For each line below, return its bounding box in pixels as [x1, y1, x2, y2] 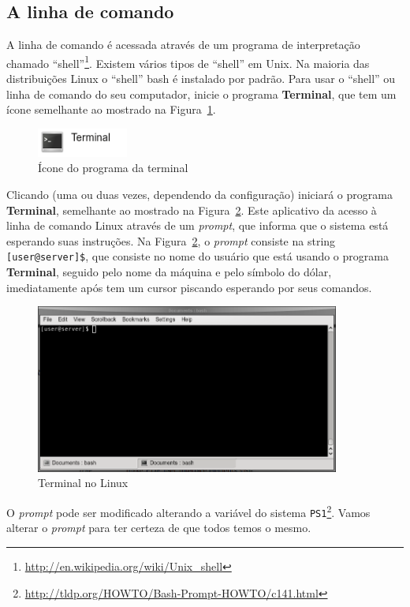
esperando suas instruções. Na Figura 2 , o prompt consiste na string [6, 232, 336, 249]
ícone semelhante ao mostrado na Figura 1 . [6, 101, 216, 118]
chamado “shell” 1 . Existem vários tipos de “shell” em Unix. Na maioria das [6, 52, 370, 71]
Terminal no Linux [38, 474, 129, 491]
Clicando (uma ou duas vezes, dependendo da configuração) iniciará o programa [6, 185, 393, 202]
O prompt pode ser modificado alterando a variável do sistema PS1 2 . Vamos [6, 502, 371, 520]
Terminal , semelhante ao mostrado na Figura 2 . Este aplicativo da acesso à [6, 201, 377, 218]
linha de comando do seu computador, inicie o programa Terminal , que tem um [6, 85, 397, 102]
